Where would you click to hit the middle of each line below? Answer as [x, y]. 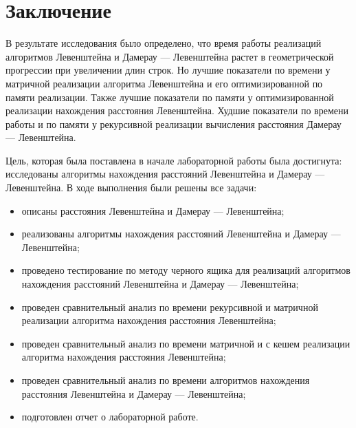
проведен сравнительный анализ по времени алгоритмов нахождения [166, 380]
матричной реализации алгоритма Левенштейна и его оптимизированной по [164, 83]
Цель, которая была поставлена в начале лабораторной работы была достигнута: [174, 160]
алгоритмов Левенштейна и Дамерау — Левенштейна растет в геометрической [170, 56]
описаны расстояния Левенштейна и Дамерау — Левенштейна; [153, 210]
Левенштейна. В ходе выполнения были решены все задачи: [131, 188]
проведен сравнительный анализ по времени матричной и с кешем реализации [186, 343]
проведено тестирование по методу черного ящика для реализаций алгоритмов [186, 270]
